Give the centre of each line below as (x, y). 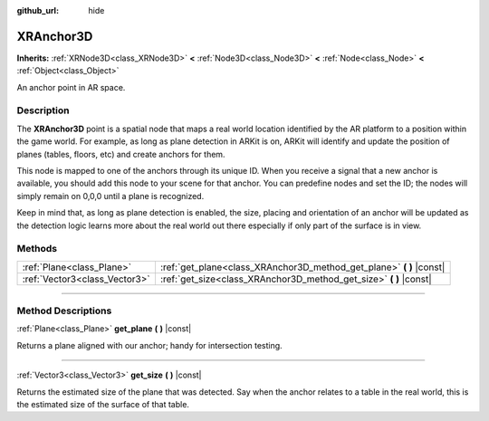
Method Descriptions (64, 311)
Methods (37, 249)
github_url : (38, 10)
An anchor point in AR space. (71, 87)
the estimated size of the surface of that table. (103, 405)
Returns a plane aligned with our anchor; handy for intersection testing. (149, 345)
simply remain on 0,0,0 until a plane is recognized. (110, 196)
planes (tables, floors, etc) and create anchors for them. (121, 154)
